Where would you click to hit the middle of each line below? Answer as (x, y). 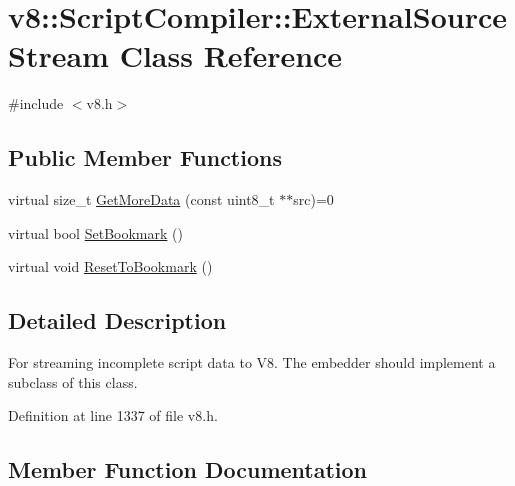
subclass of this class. (73, 381)
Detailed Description (117, 320)
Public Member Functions (145, 157)
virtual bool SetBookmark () (95, 232)
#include (36, 103)
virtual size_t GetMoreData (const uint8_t (141, 199)
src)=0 (313, 199)
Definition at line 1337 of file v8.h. (113, 415)
